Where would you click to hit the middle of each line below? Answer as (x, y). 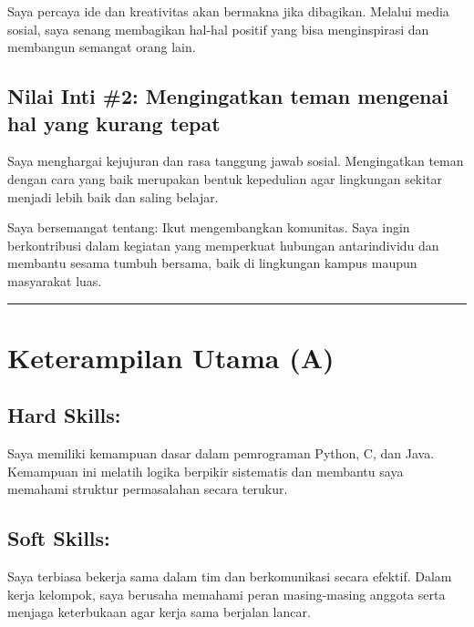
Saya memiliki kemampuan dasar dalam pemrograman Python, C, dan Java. (221, 453)
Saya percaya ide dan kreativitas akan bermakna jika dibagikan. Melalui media (228, 11)
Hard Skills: (64, 415)
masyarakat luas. (55, 280)
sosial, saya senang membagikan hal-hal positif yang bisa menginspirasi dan (218, 29)
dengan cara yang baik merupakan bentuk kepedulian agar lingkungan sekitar (225, 178)
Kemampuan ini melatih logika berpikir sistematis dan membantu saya (206, 471)
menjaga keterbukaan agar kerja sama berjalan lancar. (159, 612)
